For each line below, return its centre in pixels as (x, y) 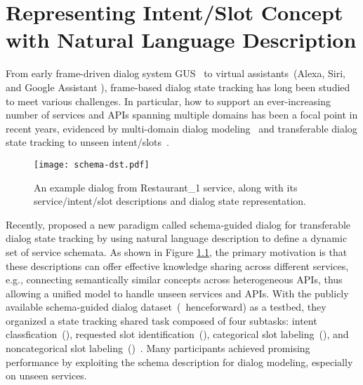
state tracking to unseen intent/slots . (87, 142)
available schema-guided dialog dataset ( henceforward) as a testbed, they (166, 307)
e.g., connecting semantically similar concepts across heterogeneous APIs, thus (174, 279)
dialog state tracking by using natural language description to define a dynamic (177, 238)
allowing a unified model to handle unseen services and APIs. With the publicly (177, 293)
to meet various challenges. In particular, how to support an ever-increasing (168, 101)
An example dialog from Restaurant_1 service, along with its (166, 187)
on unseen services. (46, 376)
